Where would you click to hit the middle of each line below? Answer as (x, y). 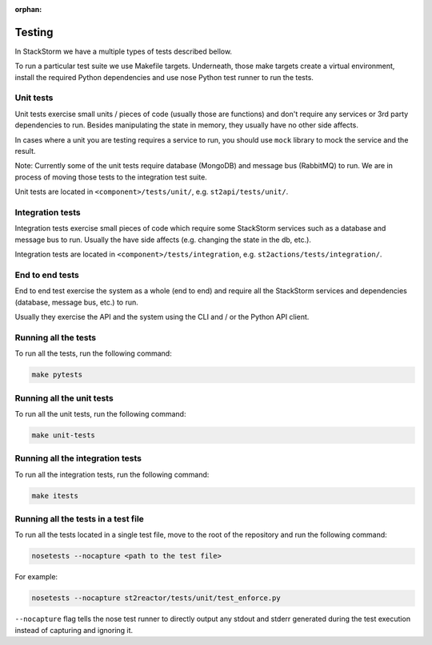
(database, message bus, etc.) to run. (77, 302)
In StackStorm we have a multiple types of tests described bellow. (123, 51)
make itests (55, 496)
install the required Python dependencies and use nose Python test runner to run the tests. (164, 77)
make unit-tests (64, 435)
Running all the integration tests (78, 458)
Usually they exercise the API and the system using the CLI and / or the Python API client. (162, 317)
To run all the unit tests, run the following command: (100, 413)
